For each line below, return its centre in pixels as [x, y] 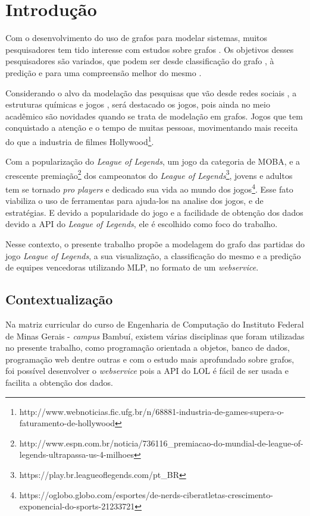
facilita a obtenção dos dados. [59, 382]
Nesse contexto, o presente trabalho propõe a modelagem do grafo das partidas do [155, 244]
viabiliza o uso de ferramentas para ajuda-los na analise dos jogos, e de [134, 201]
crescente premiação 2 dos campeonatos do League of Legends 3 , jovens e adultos [149, 174]
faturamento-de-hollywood [67, 423]
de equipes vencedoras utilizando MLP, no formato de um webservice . [132, 267]
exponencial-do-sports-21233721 [77, 506]
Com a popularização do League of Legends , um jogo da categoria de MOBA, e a [153, 161]
